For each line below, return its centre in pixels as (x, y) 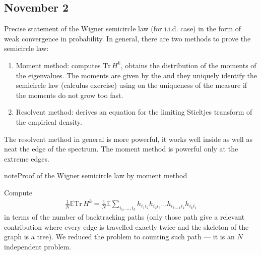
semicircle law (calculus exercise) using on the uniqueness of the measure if (132, 85)
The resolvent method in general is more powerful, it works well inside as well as (128, 139)
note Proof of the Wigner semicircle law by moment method (96, 175)
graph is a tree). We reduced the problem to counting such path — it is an (119, 237)
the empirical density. (49, 121)
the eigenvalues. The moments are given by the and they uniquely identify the (136, 75)
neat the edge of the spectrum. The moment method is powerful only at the (121, 149)
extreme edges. (27, 158)
